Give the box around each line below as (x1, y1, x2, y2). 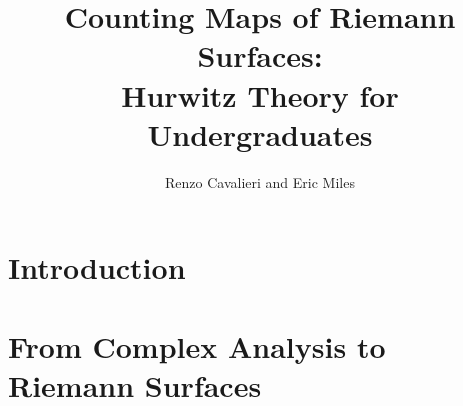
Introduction (8, 247, 186, 288)
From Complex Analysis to (8, 325, 386, 366)
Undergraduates (147, 113, 373, 154)
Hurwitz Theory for (121, 74, 399, 115)
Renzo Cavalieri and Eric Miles (165, 171, 355, 192)
